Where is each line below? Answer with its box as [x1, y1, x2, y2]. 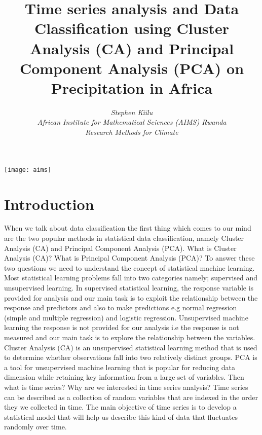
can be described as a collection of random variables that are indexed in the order [4, 391, 258, 402]
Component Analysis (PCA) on [19, 57, 244, 78]
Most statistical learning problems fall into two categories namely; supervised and [4, 272, 258, 283]
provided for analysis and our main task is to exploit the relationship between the [4, 292, 258, 303]
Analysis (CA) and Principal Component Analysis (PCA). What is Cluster [4, 242, 237, 253]
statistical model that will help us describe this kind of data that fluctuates [4, 411, 238, 422]
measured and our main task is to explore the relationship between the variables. [4, 332, 255, 342]
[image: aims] [4, 166, 52, 173]
